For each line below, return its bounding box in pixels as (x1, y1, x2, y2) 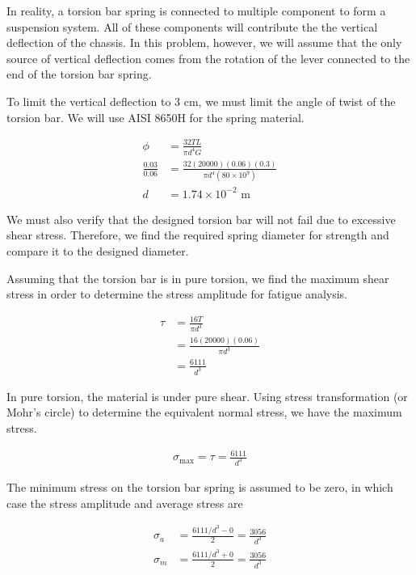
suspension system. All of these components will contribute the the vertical (6, 18, 378, 35)
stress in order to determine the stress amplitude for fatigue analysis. (6, 285, 348, 302)
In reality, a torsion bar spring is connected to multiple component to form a (6, 2, 386, 19)
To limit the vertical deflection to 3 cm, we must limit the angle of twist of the (6, 92, 396, 109)
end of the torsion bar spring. (6, 66, 152, 82)
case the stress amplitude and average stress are (6, 494, 243, 511)
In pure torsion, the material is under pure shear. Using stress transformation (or (6, 387, 408, 404)
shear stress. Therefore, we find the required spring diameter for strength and (6, 226, 389, 243)
